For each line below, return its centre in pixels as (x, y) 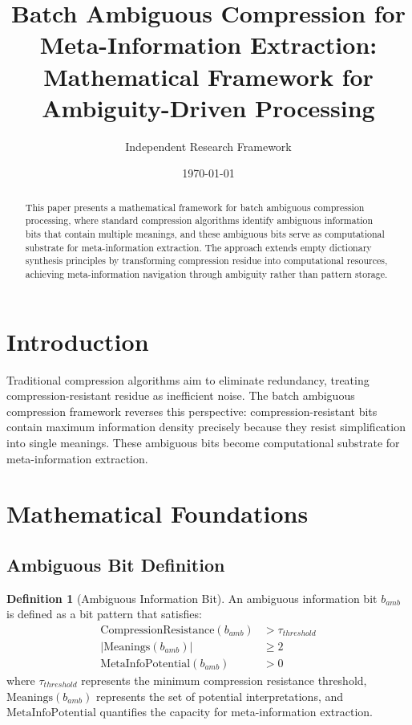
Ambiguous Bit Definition (116, 564)
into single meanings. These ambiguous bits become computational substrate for (203, 442)
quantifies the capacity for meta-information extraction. (236, 712)
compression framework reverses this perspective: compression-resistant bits (192, 411)
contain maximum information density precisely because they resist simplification (206, 427)
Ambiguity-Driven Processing (208, 107)
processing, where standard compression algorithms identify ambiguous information (199, 220)
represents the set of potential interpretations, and (220, 696)
